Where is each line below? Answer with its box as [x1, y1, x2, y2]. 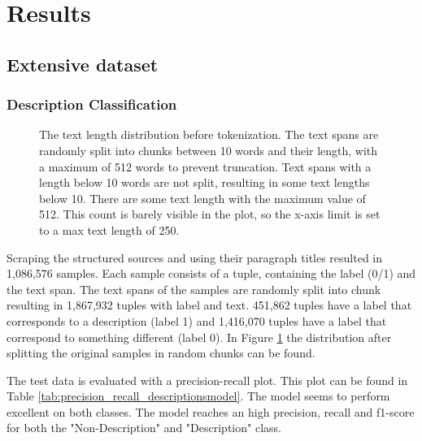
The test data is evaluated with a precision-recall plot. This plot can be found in [7, 371, 408, 388]
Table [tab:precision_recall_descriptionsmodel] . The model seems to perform [7, 387, 390, 404]
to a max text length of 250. [39, 221, 180, 238]
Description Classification [7, 94, 177, 115]
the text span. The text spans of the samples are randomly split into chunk [7, 280, 381, 297]
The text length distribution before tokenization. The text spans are [39, 126, 379, 143]
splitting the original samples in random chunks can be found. [7, 344, 315, 361]
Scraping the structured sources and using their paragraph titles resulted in [7, 249, 383, 266]
